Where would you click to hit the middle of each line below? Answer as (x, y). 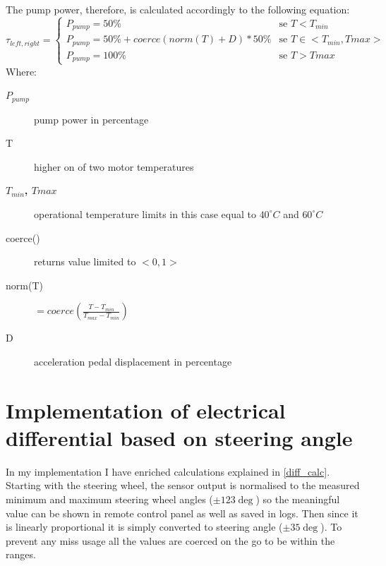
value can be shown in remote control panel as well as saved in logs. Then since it (182, 513)
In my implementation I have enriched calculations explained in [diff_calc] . (168, 471)
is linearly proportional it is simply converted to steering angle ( (144, 527)
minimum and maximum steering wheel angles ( (109, 499)
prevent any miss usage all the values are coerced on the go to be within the (170, 540)
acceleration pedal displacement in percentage (133, 361)
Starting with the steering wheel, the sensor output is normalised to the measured (183, 485)
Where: (21, 71)
